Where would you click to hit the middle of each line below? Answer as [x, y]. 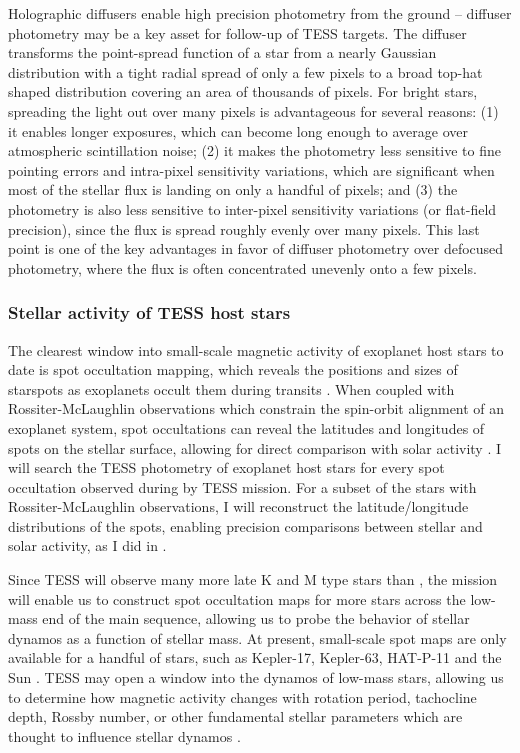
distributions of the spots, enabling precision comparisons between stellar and [245, 525]
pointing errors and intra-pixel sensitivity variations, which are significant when [251, 169]
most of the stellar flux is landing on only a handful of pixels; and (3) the [233, 189]
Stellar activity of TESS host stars [149, 312]
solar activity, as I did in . [87, 545]
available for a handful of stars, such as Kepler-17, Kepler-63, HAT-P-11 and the [255, 657]
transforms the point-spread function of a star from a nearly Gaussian [222, 52]
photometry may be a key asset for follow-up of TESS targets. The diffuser [237, 32]
